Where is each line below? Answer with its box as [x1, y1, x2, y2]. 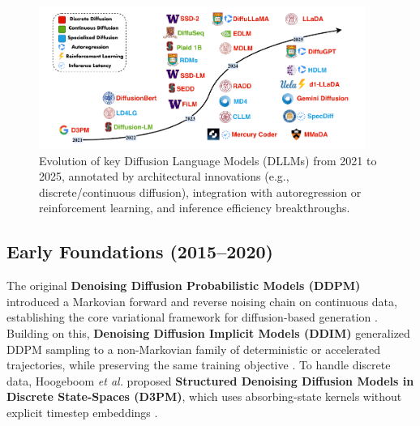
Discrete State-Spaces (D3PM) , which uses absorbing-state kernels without [6, 388, 402, 405]
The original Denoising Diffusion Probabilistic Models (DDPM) [6, 277, 361, 294]
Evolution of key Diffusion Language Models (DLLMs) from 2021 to [39, 151, 377, 168]
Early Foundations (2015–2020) [6, 239, 273, 264]
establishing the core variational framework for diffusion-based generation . [6, 309, 378, 326]
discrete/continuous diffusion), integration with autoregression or [39, 183, 362, 200]
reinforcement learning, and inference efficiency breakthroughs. [39, 199, 350, 216]
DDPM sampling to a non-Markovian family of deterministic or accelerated [6, 340, 380, 357]
